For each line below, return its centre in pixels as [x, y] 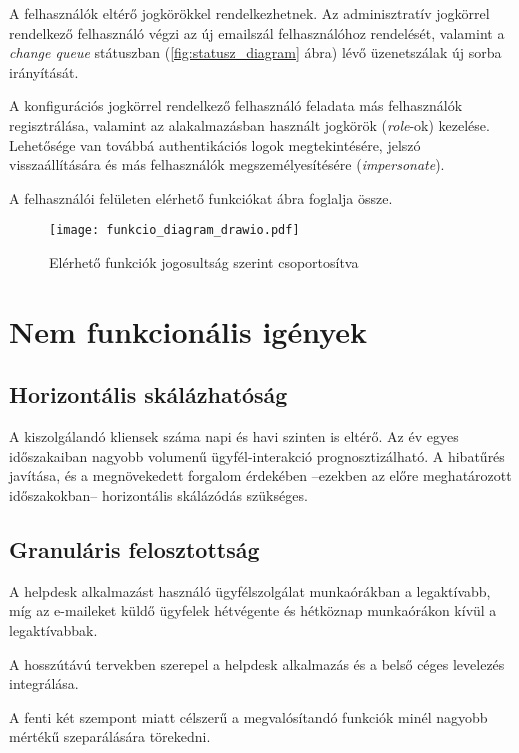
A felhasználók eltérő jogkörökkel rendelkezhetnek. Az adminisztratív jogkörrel [249, 13]
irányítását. [44, 71]
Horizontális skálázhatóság [148, 394]
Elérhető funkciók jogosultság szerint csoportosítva [204, 262]
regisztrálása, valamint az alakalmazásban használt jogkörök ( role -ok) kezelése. [249, 124]
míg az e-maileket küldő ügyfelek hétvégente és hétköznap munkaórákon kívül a [253, 610]
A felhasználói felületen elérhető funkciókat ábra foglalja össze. [201, 197]
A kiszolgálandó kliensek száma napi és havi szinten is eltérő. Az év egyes [234, 436]
